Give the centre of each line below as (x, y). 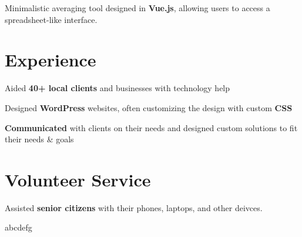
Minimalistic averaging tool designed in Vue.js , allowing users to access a (137, 8)
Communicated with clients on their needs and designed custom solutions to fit (151, 127)
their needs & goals (39, 139)
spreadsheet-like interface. (51, 19)
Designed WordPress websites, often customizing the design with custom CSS (149, 107)
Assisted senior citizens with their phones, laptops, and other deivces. (134, 207)
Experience (51, 60)
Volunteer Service (78, 179)
